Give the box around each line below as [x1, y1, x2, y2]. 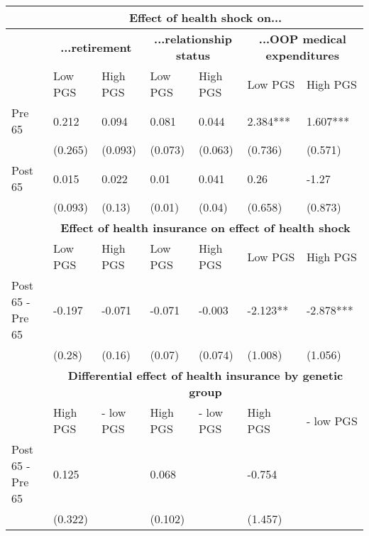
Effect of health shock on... [128, 9, 282, 26]
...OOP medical [258, 31, 346, 47]
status [175, 47, 210, 63]
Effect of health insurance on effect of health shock [60, 219, 351, 236]
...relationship [154, 31, 232, 47]
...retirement [60, 38, 132, 55]
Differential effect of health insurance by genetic [67, 367, 343, 383]
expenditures [265, 47, 340, 63]
